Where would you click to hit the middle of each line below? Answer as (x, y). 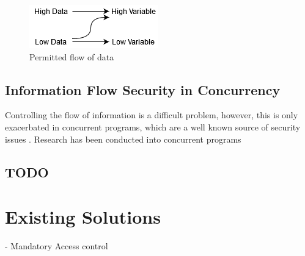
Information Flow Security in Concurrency (143, 89)
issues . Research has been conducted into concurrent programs (123, 139)
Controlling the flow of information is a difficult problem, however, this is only (152, 115)
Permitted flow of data (72, 56)
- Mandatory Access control (57, 246)
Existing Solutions (83, 217)
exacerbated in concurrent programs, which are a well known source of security (153, 126)
